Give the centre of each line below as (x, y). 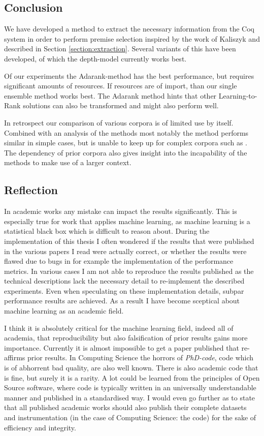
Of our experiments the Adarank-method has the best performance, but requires (129, 75)
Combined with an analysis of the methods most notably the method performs (126, 132)
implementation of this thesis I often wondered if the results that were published (129, 241)
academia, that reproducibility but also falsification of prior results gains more (126, 338)
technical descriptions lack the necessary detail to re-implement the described (124, 281)
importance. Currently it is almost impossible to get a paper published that (122, 347)
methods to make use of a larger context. (68, 162)
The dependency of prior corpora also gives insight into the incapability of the (126, 152)
